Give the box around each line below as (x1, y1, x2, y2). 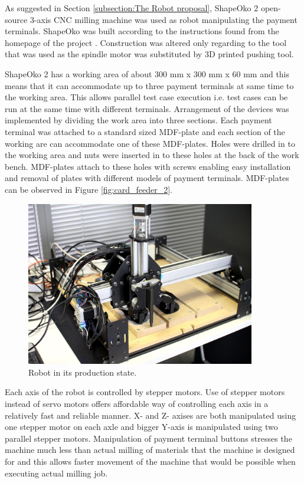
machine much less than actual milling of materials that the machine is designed (5, 443, 295, 456)
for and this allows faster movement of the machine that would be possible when (5, 455, 296, 467)
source (5, 13, 28, 25)
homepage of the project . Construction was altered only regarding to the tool (5, 36, 287, 48)
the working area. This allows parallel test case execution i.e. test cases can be (5, 91, 288, 103)
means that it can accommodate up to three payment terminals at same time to (5, 79, 294, 91)
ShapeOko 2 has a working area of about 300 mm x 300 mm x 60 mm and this (5, 67, 290, 80)
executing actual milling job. (5, 466, 108, 479)
